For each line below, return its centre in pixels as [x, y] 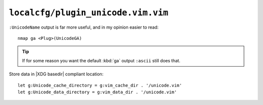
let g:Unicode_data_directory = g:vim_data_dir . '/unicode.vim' [97, 92]
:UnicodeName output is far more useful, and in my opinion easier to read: [84, 27]
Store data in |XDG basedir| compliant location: [56, 74]
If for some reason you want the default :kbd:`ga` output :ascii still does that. [101, 60]
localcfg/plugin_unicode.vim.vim [89, 13]
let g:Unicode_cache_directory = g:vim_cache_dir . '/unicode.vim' [100, 85]
